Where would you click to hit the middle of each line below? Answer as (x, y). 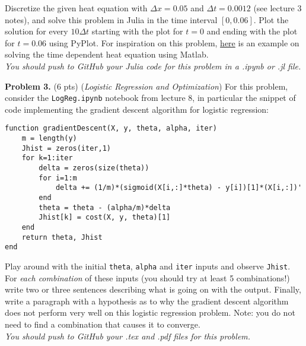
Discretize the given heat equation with (76, 8)
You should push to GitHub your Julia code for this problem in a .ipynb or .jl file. (153, 66)
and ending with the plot (252, 31)
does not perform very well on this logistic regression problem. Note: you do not (150, 312)
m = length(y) (49, 139)
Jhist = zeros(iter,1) (66, 148)
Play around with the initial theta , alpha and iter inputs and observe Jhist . (148, 266)
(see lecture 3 (278, 8)
